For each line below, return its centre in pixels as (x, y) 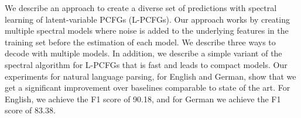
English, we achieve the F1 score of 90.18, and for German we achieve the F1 (143, 99)
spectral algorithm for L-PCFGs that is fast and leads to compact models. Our (146, 64)
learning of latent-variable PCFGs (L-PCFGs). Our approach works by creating (147, 19)
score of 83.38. (30, 110)
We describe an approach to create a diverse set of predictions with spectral (141, 8)
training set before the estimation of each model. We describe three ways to (140, 42)
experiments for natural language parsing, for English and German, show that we (150, 76)
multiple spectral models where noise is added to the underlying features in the (147, 31)
